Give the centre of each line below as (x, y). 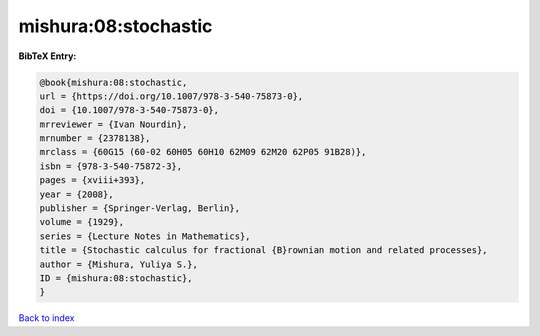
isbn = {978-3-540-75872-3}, (111, 166)
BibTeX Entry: (47, 56)
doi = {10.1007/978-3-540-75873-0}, (129, 110)
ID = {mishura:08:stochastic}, (116, 278)
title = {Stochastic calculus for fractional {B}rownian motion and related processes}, (264, 250)
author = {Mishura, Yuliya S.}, (119, 264)
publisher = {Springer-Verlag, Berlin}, (139, 208)
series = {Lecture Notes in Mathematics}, (145, 236)
